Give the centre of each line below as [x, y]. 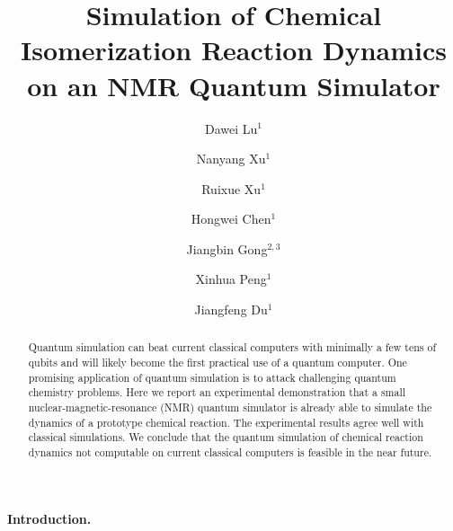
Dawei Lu [231, 128]
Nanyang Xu [231, 159]
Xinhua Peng [231, 279]
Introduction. [49, 518]
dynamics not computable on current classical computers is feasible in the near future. [230, 452]
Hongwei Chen [231, 219]
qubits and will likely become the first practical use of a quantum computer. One [218, 363]
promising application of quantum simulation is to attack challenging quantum [212, 377]
